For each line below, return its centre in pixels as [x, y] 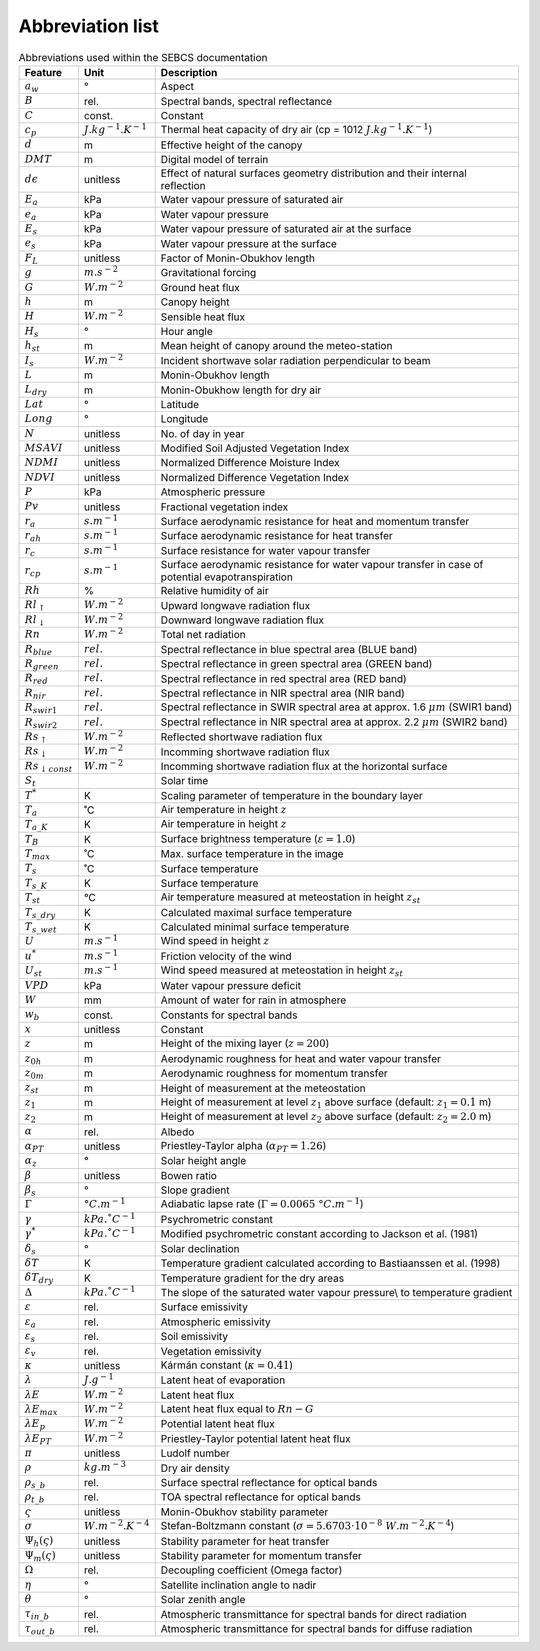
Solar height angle [203, 1161]
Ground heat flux [200, 287]
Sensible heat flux [202, 317]
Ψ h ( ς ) [39, 1541]
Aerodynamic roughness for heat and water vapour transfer [301, 1058]
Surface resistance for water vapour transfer [265, 550]
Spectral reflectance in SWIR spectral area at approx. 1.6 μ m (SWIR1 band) [336, 707]
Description [189, 72]
